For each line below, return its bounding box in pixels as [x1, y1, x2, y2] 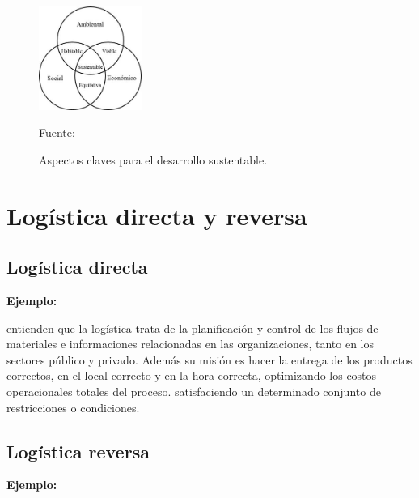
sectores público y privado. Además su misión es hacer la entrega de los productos [6, 351, 413, 368]
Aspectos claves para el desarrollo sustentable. [39, 151, 268, 168]
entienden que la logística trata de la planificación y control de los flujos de [6, 319, 379, 336]
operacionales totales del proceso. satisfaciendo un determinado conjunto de [6, 382, 381, 399]
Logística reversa [6, 438, 150, 463]
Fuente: [39, 124, 75, 141]
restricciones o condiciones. [6, 398, 140, 415]
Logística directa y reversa [6, 198, 307, 232]
